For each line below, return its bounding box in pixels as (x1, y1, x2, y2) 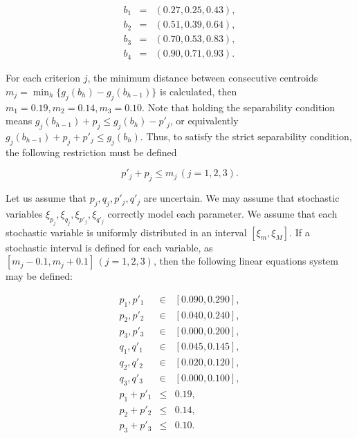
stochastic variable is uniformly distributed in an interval (6, 225, 247, 239)
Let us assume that (6, 191, 87, 205)
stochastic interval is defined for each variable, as (6, 240, 213, 254)
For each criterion (6, 70, 81, 85)
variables (6, 206, 43, 220)
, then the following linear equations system (153, 254, 338, 268)
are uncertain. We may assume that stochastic (143, 191, 340, 205)
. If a (289, 225, 310, 239)
